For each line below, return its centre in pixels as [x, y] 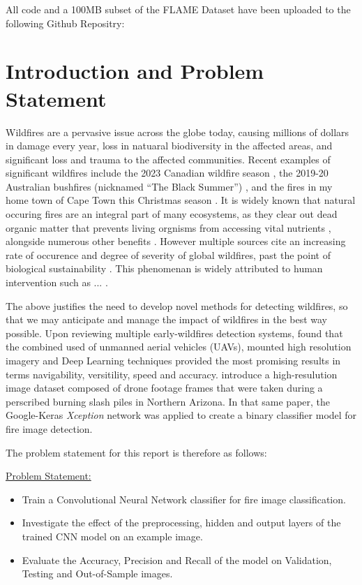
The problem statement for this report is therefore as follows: [136, 452]
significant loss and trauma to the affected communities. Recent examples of [168, 159]
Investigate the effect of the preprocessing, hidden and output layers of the [181, 523]
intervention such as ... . [57, 282]
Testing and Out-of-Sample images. [97, 573]
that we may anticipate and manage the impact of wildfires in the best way [166, 319]
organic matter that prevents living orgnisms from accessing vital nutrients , [168, 227]
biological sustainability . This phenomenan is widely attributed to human [164, 268]
